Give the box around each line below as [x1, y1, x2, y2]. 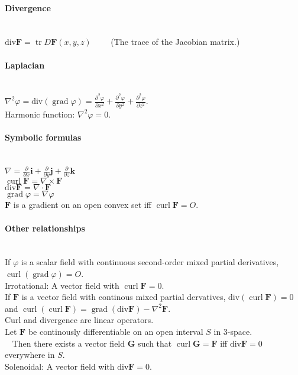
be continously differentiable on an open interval [28, 325, 203, 337]
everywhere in [5, 348, 55, 361]
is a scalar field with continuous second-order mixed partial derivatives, [21, 256, 279, 268]
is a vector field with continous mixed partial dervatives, [21, 291, 226, 303]
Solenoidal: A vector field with [5, 360, 115, 372]
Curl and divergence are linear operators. [5, 314, 154, 326]
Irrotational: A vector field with [5, 279, 119, 291]
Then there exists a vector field [12, 337, 125, 349]
